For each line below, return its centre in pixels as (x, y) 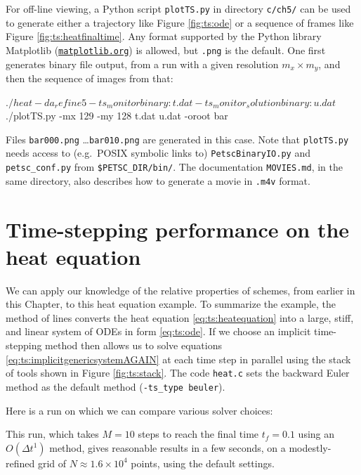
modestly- (310, 447)
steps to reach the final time (198, 434)
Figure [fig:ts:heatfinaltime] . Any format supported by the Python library (164, 36)
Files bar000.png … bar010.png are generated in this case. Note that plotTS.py (177, 139)
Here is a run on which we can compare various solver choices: (139, 410)
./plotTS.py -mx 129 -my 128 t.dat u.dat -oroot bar (117, 116)
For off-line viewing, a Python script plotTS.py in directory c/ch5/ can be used (178, 8)
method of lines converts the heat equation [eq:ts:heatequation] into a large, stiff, (180, 317)
